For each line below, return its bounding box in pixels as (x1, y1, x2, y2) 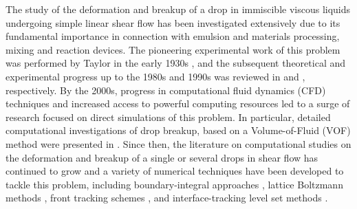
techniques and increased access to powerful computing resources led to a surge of (6, 96, 350, 111)
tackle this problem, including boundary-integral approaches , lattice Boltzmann (6, 177, 343, 191)
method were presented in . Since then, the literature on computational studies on (6, 136, 351, 151)
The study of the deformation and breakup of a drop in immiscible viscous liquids (6, 2, 351, 16)
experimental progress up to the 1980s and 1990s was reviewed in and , (6, 69, 305, 83)
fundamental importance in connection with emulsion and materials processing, (6, 29, 340, 43)
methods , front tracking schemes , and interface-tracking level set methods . (6, 190, 328, 205)
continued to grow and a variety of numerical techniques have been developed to (6, 164, 344, 178)
